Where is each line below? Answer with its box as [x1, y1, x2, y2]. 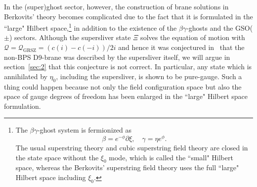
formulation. [4, 100, 41, 111]
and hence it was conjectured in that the [118, 42, 245, 52]
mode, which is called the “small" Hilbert [109, 152, 233, 162]
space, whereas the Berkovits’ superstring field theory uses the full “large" [15, 162, 239, 173]
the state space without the [15, 152, 99, 162]
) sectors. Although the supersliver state [9, 32, 131, 43]
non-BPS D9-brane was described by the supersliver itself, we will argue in [4, 51, 230, 62]
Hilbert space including [15, 172, 86, 183]
